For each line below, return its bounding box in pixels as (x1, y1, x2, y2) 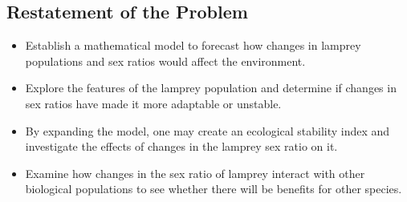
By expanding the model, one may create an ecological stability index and (25, 122, 390, 139)
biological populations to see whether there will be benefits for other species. (25, 180, 402, 197)
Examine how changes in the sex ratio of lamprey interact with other (25, 164, 365, 181)
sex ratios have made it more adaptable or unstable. (25, 95, 282, 111)
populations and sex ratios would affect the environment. (25, 52, 306, 69)
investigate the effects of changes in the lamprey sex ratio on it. (25, 138, 338, 155)
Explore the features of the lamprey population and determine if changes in (25, 79, 397, 96)
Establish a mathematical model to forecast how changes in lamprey (25, 37, 361, 54)
